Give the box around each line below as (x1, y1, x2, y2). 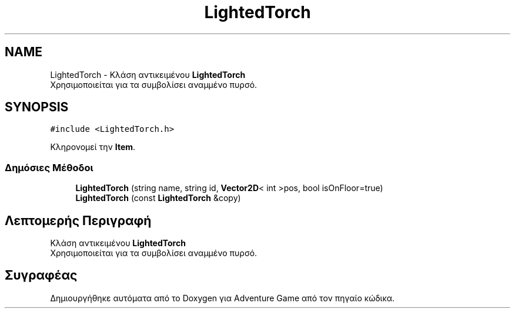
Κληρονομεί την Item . (50, 142, 136, 152)
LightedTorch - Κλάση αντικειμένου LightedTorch (50, 69, 246, 80)
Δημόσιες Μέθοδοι (5, 161, 93, 173)
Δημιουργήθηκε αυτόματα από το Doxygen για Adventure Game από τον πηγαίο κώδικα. (50, 292, 395, 303)
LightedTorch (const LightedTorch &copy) (75, 193, 241, 203)
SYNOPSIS (5, 100, 69, 115)
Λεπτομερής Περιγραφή (5, 213, 152, 228)
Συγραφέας (5, 268, 78, 283)
